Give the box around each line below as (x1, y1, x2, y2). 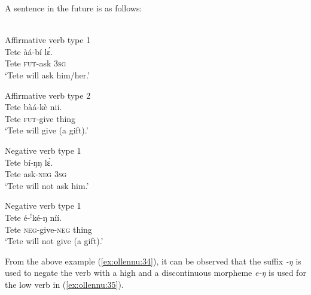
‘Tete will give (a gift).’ (5, 124, 89, 136)
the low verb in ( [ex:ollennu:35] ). (5, 278, 124, 290)
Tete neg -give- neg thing (5, 223, 92, 235)
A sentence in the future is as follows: (5, 2, 142, 14)
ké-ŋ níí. (32, 211, 62, 223)
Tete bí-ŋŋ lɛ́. (5, 156, 53, 168)
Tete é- (5, 211, 31, 223)
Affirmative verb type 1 (5, 34, 91, 46)
